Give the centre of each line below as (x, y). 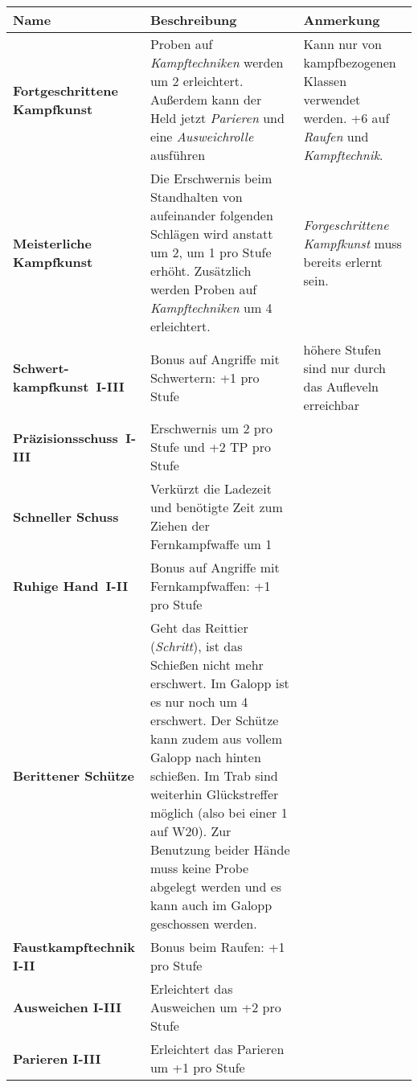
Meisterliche (52, 243)
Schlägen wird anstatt (211, 234)
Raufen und (336, 136)
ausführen (178, 155)
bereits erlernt (343, 261)
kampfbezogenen (350, 62)
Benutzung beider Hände (220, 849)
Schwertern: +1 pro (205, 377)
